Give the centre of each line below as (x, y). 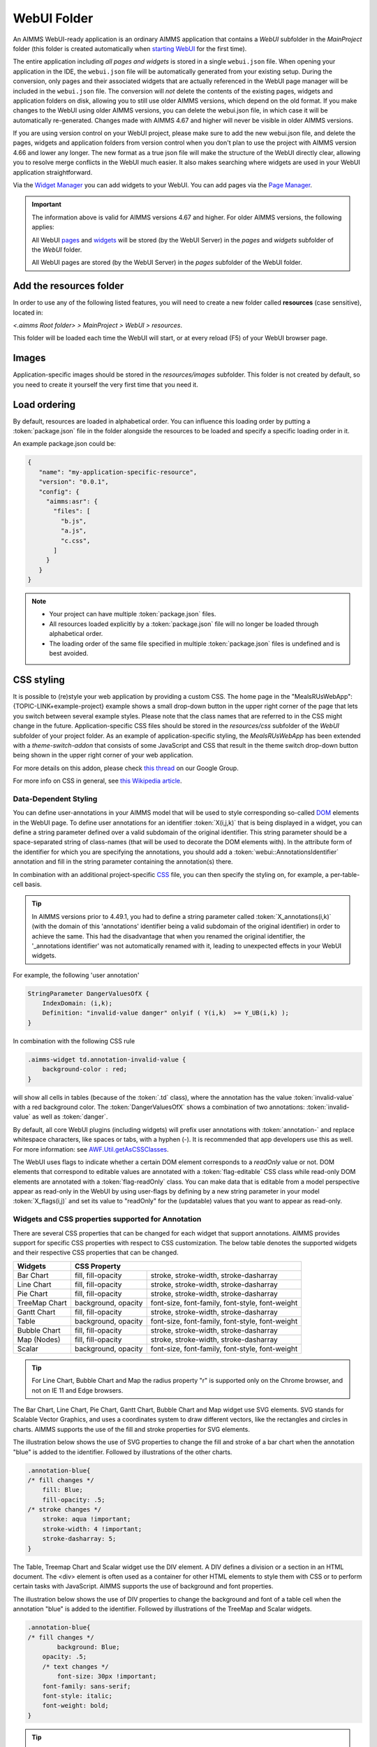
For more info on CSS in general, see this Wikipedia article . (97, 781)
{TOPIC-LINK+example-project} (59, 706)
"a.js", (74, 531)
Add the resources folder (68, 286)
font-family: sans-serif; (87, 1686)
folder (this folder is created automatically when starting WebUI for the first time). (130, 48)
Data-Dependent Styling (55, 799)
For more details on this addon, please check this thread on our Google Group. (126, 768)
